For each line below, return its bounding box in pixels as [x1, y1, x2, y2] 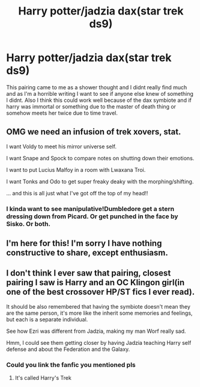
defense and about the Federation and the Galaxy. [6, 345, 130, 353]
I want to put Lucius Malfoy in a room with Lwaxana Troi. [6, 166, 146, 173]
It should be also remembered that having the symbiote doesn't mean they [6, 303, 191, 310]
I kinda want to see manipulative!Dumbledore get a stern [6, 204, 175, 213]
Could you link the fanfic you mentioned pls [6, 360, 136, 369]
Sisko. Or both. [6, 219, 51, 228]
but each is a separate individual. [6, 315, 88, 323]
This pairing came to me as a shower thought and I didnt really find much [6, 83, 187, 91]
